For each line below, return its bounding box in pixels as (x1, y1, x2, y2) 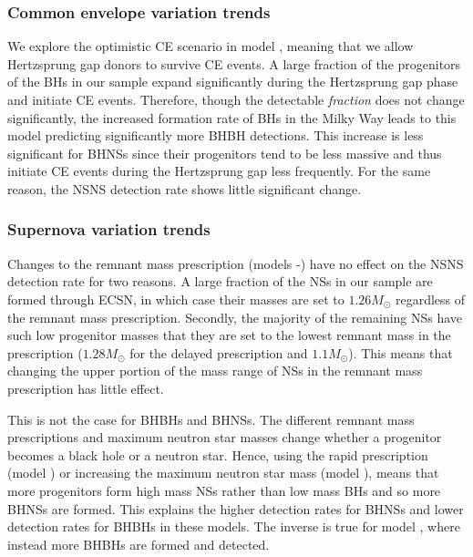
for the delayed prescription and (129, 343, 308, 362)
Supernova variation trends (7, 218, 211, 241)
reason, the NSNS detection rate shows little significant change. (7, 179, 362, 198)
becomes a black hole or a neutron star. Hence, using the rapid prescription (7, 445, 428, 464)
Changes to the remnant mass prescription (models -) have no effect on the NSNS (7, 253, 464, 273)
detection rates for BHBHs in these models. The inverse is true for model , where (7, 517, 460, 536)
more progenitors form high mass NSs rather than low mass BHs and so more (7, 480, 441, 500)
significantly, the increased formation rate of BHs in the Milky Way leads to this (7, 108, 457, 127)
